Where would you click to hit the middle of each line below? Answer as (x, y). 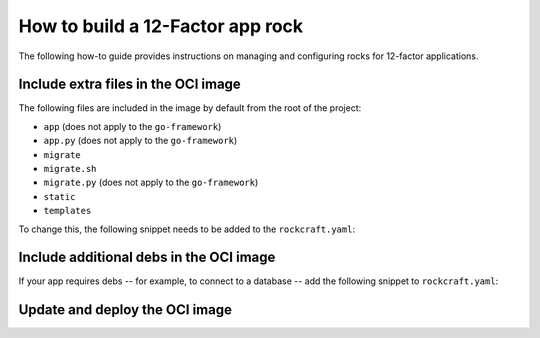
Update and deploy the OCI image (125, 310)
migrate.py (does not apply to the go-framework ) (151, 182)
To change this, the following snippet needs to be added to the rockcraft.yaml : (186, 229)
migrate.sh (70, 169)
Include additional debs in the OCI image (147, 257)
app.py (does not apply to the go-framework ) (140, 141)
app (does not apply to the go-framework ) (132, 126)
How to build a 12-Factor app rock (161, 26)
